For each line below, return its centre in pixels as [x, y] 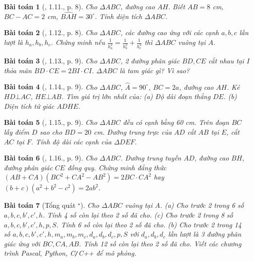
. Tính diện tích [118, 16]
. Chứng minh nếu [78, 42]
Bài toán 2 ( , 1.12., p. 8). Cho [51, 32]
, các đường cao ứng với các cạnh [170, 32]
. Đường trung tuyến [151, 158]
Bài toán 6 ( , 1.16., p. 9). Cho [51, 158]
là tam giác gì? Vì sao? [155, 70]
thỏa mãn [18, 70]
